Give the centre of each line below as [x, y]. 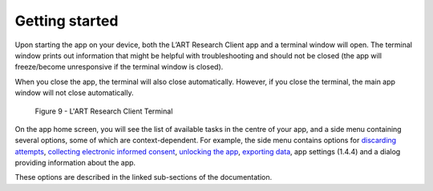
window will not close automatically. [74, 93]
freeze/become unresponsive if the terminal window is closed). [119, 67]
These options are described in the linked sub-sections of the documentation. [144, 177]
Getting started [67, 21]
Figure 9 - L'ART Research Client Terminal [104, 111]
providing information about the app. [75, 163]
